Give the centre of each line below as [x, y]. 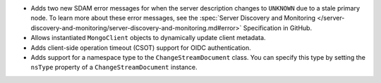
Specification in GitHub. [278, 27]
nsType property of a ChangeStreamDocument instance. [114, 68]
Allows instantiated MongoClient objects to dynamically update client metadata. [148, 38]
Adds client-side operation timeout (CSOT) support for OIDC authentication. [141, 47]
